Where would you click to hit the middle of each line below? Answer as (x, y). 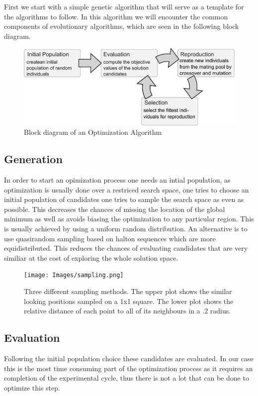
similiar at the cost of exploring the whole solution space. (91, 257)
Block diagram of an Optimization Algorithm (93, 132)
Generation (33, 159)
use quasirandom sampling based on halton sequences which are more (110, 238)
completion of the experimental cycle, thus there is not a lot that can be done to (127, 378)
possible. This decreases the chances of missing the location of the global (115, 209)
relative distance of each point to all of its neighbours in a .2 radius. (128, 311)
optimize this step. (32, 387)
